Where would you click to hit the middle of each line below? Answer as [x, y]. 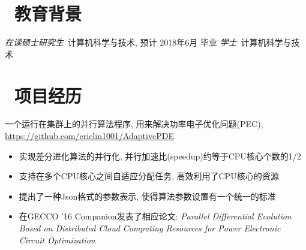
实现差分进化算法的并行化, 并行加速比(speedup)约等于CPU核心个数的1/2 [160, 156]
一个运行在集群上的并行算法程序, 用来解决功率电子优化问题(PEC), [134, 124]
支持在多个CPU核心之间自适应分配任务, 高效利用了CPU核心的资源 [149, 176]
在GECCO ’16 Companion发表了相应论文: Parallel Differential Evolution [155, 216]
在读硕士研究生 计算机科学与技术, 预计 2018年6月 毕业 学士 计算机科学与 [148, 42]
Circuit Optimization [57, 240]
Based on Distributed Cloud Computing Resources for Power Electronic [150, 228]
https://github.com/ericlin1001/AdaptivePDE [89, 136]
